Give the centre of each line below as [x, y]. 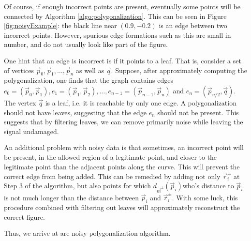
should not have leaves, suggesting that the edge [75, 112]
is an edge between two [193, 25]
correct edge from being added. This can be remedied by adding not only [112, 176]
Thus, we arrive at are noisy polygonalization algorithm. [87, 233]
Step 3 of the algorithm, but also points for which [77, 186]
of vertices [19, 70]
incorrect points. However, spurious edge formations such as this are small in [118, 35]
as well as [90, 70]
